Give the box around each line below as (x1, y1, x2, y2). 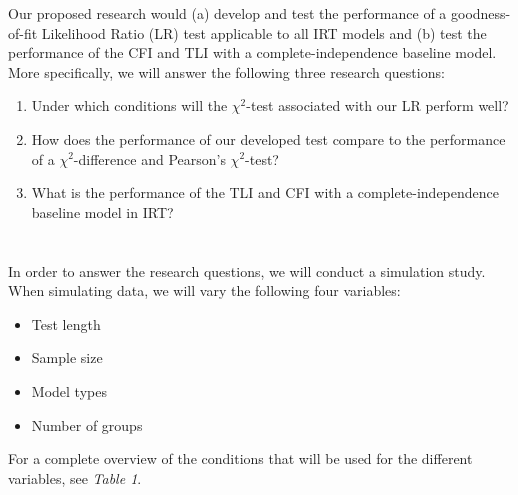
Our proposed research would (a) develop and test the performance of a (8, 3, 447, 23)
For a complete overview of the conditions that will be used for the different (8, 448, 473, 469)
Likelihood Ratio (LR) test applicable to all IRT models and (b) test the (41, 22, 487, 43)
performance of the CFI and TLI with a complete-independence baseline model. (8, 42, 497, 63)
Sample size (31, 347, 103, 368)
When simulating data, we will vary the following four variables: (8, 280, 401, 301)
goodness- (451, 3, 511, 23)
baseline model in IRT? (31, 201, 174, 222)
